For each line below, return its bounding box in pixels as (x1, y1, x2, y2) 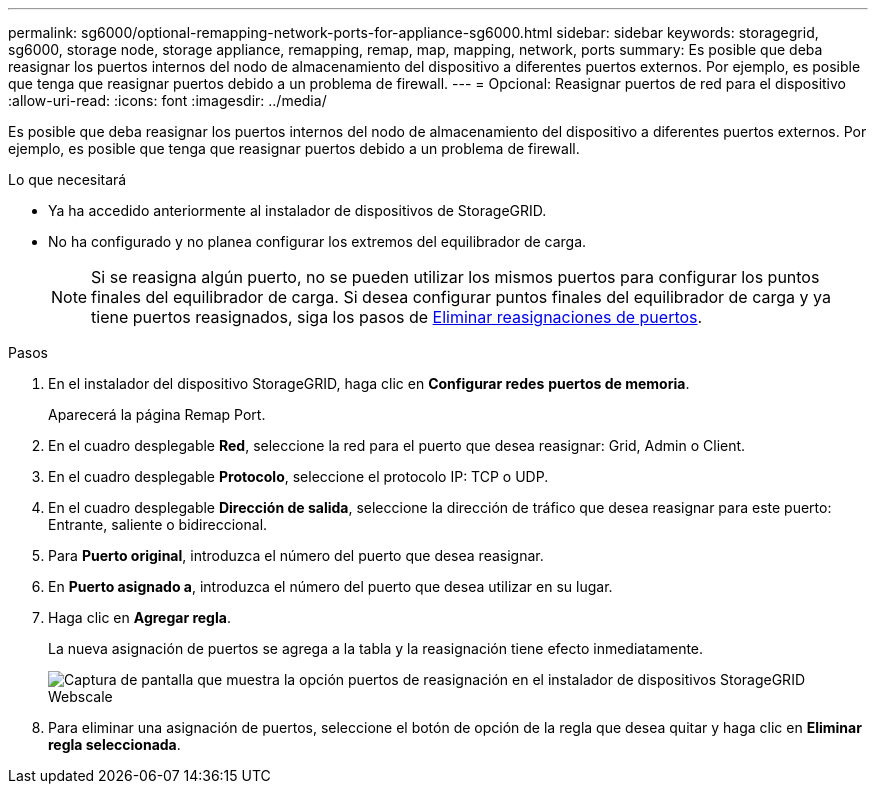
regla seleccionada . (48, 736, 181, 753)
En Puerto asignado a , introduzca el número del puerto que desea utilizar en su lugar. (48, 578, 613, 595)
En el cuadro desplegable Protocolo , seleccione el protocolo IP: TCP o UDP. (48, 468, 549, 485)
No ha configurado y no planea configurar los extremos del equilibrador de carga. (48, 233, 587, 250)
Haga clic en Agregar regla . (48, 609, 231, 626)
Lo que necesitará (8, 171, 127, 188)
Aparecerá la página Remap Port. (48, 406, 266, 423)
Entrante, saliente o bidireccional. (48, 516, 268, 533)
